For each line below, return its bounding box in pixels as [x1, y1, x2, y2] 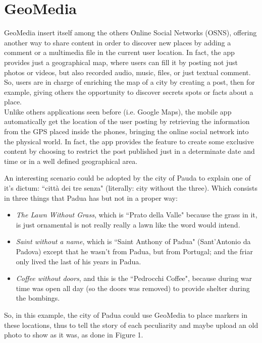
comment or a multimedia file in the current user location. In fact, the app [4, 47, 235, 58]
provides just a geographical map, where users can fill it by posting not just [4, 56, 238, 67]
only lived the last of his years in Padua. [16, 256, 141, 266]
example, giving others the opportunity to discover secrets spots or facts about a [4, 86, 253, 97]
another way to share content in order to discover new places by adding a [4, 37, 231, 47]
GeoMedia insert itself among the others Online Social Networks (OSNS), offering [4, 27, 257, 38]
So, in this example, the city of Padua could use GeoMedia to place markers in [4, 309, 248, 320]
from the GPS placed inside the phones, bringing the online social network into [4, 126, 249, 137]
